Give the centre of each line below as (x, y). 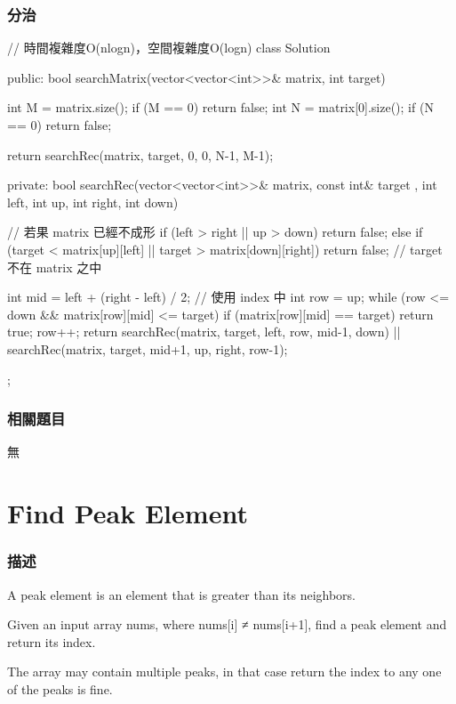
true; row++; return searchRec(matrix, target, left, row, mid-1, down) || (204, 332)
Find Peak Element (128, 513)
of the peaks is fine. (60, 688)
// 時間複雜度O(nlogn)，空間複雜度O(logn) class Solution (169, 48)
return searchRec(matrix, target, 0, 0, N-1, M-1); (140, 154)
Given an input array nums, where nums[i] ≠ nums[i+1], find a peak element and (227, 624)
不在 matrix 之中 (55, 267)
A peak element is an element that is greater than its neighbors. (181, 594)
